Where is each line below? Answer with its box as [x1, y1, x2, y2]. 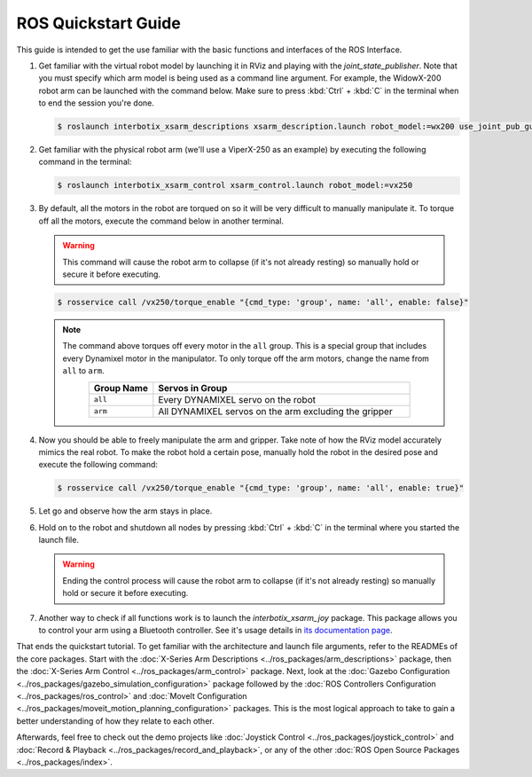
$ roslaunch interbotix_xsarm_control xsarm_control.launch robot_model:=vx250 [57, 180, 413, 191]
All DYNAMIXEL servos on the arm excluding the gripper [158, 404, 394, 417]
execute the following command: [38, 459, 159, 470]
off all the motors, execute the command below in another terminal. [38, 216, 284, 226]
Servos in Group [158, 381, 228, 394]
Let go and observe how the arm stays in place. [38, 506, 213, 516]
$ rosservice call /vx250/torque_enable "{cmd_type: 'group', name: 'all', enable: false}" [57, 297, 469, 307]
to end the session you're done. [38, 98, 155, 108]
